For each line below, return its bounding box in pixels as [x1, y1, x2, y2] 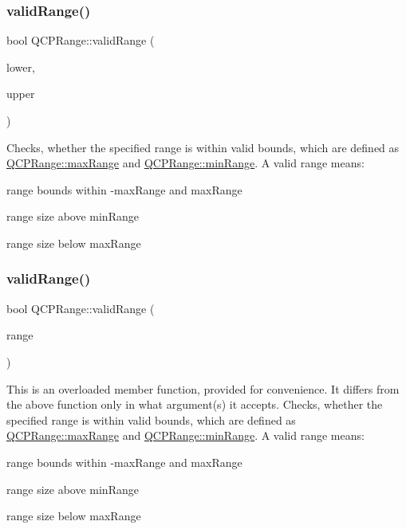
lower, [6, 58, 35, 75]
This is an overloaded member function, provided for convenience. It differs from [6, 380, 400, 397]
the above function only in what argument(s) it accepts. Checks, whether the [6, 396, 383, 413]
